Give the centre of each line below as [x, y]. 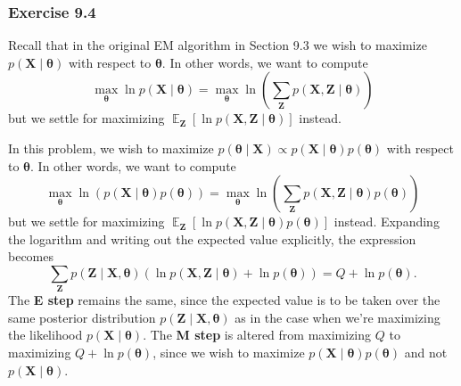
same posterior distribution [82, 317]
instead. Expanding [387, 222]
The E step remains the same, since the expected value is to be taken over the [224, 300]
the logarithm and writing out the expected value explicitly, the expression [212, 238]
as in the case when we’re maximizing [338, 317]
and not [426, 353]
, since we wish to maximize [229, 353]
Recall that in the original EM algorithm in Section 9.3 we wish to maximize [218, 45]
